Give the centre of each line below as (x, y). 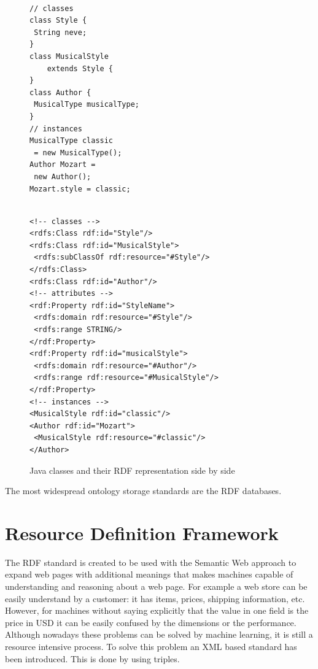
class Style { (58, 21)
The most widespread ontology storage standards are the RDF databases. (143, 491)
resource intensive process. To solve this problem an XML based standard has (151, 647)
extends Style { (80, 68)
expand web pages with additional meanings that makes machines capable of (149, 574)
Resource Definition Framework (142, 532)
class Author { (60, 92)
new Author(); (63, 176)
